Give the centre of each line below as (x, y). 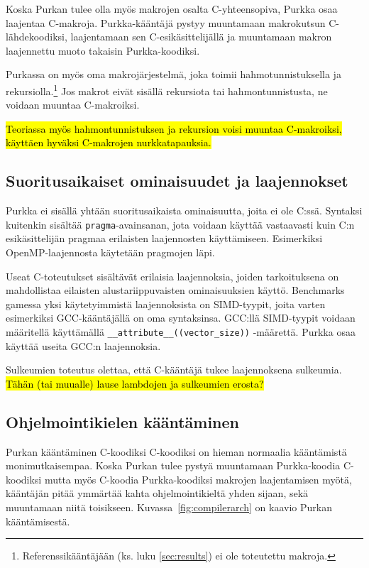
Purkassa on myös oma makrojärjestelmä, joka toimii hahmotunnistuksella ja (174, 74)
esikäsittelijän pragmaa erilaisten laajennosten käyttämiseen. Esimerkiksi (164, 238)
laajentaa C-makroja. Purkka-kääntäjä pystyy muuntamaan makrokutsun (166, 22)
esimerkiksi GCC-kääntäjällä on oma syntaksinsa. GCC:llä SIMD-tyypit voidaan (181, 318)
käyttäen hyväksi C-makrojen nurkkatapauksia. (109, 142)
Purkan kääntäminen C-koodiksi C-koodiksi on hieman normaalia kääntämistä (176, 451)
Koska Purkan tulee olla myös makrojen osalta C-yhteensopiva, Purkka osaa (172, 9)
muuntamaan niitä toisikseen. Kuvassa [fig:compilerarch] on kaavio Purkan (169, 507)
